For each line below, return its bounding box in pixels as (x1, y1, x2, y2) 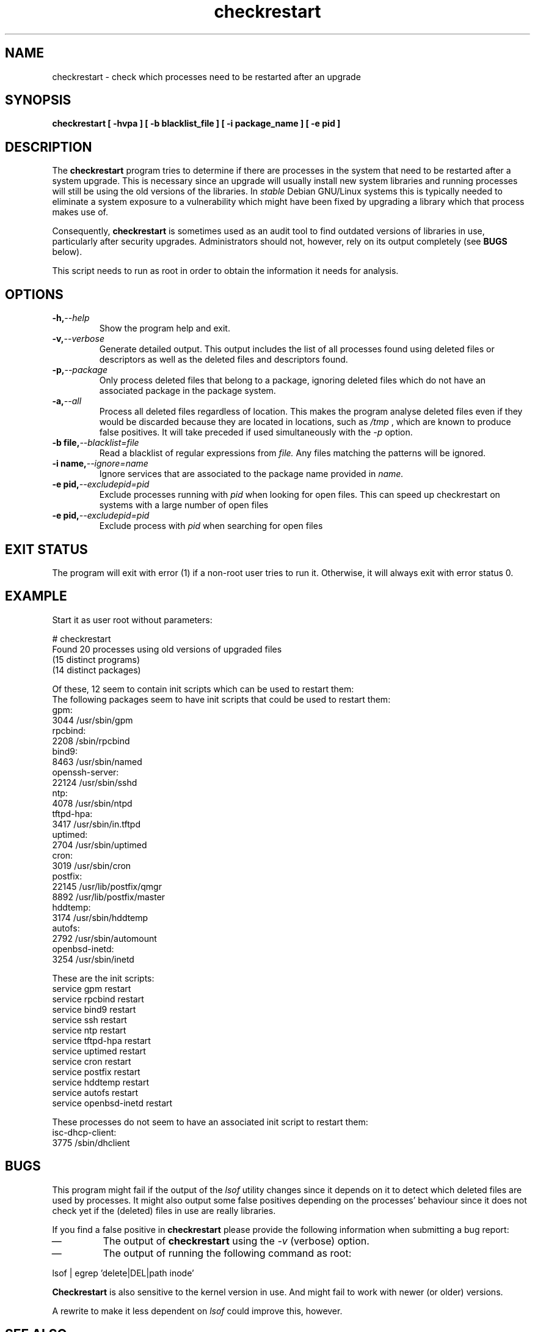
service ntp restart (52, 1024, 126, 1035)
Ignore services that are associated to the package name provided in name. (99, 468, 404, 479)
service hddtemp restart (52, 1076, 149, 1087)
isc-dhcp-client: (52, 1127, 117, 1138)
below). (52, 246, 82, 257)
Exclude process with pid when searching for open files (99, 520, 323, 531)
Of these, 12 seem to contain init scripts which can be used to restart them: (52, 683, 354, 694)
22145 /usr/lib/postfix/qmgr (52, 881, 162, 892)
